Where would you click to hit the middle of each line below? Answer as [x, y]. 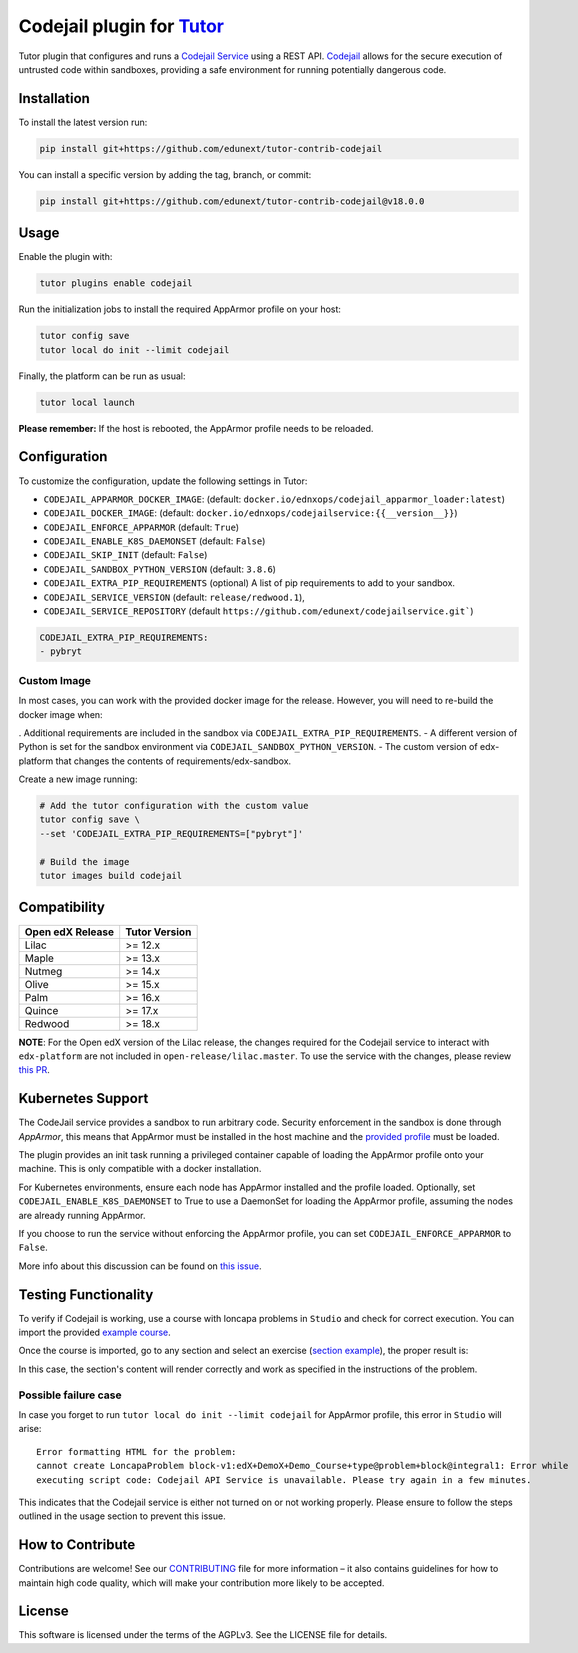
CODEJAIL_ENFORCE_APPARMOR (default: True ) [141, 527]
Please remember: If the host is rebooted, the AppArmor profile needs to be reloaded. [196, 428]
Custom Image [55, 680]
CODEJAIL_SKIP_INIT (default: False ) [125, 555]
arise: [30, 1429]
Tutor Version [158, 932]
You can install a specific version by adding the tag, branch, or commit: [165, 174]
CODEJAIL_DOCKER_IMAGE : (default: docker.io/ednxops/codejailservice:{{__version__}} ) [251, 513]
